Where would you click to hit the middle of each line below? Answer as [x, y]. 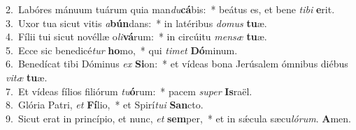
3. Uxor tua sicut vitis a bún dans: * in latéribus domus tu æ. [136, 23]
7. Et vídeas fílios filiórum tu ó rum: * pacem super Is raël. [129, 91]
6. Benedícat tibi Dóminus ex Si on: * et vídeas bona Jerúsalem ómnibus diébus [177, 64]
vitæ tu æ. [27, 77]
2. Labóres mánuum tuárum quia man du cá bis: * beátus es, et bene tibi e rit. [170, 9]
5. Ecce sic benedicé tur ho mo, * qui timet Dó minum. [122, 50]
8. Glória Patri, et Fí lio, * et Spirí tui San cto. [105, 105]
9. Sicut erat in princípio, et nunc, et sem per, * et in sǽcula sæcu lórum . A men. [178, 118]
